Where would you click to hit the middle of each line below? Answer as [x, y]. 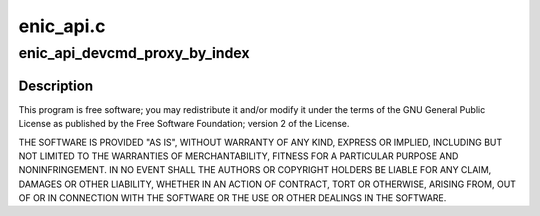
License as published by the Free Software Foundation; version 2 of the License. [184, 124]
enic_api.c [62, 26]
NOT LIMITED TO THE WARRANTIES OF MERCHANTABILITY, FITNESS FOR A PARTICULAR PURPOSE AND [238, 156]
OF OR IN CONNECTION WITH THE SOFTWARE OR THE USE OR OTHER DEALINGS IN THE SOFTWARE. [232, 198]
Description [56, 85]
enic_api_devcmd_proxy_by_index [134, 53]
